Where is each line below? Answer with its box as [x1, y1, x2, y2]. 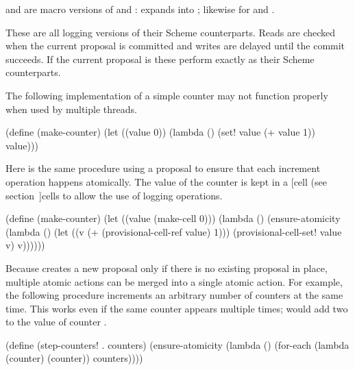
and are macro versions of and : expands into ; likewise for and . [5, 2, 275, 16]
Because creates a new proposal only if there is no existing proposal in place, [5, 260, 328, 275]
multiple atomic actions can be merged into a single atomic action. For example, [5, 274, 343, 288]
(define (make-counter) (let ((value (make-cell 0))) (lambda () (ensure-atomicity [5, 211, 341, 225]
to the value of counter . [5, 314, 107, 329]
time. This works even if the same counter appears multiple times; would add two [5, 301, 348, 315]
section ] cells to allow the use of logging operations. [5, 188, 223, 202]
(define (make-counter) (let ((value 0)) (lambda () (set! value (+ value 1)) [5, 125, 315, 139]
